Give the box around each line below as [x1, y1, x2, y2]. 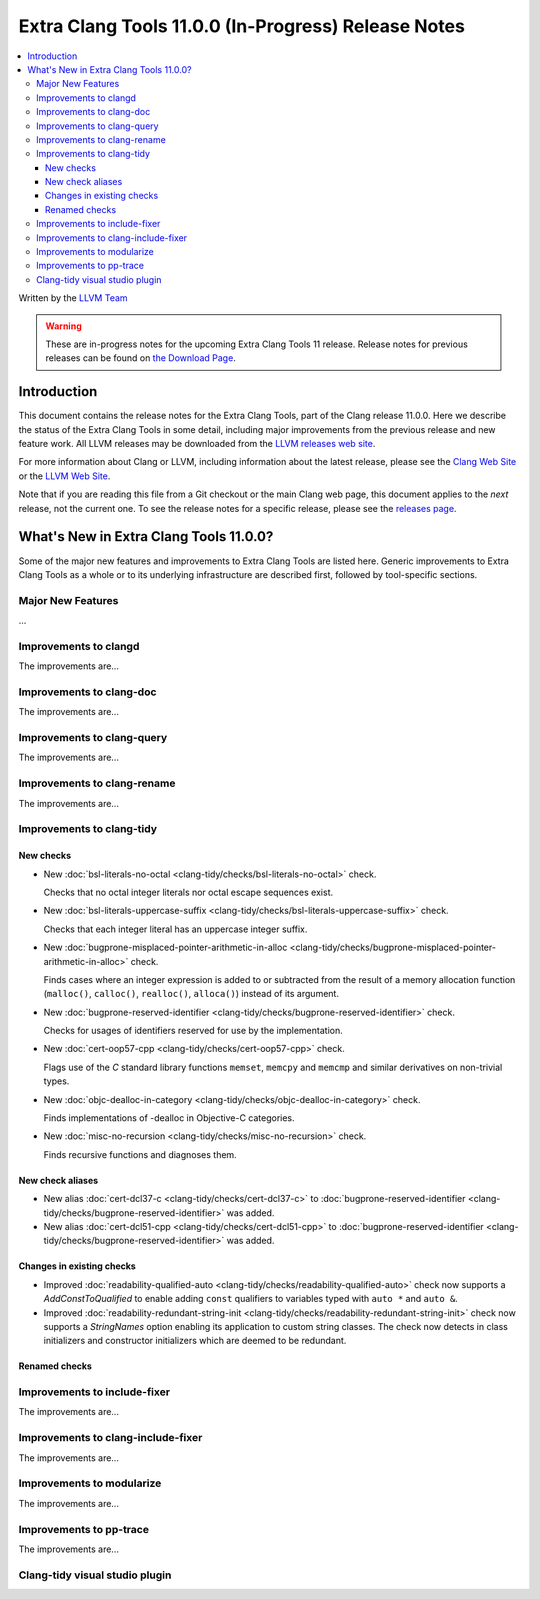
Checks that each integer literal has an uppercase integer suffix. [43, 923, 308, 935]
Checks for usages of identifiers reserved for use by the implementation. [43, 1025, 344, 1037]
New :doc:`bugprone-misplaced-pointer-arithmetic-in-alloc [43, 941, 288, 954]
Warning [45, 320, 82, 332]
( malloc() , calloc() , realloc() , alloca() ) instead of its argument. [43, 988, 340, 1000]
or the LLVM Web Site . [18, 470, 111, 482]
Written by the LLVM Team [18, 292, 129, 304]
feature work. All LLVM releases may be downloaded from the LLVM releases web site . [18, 438, 376, 450]
